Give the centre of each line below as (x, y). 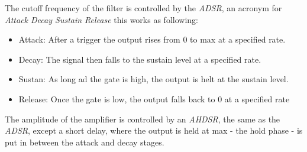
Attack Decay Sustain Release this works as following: (101, 19)
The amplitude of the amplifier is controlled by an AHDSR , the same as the (143, 119)
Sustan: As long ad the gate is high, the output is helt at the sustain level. (153, 79)
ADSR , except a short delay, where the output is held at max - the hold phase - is (154, 130)
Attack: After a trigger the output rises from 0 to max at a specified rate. (152, 39)
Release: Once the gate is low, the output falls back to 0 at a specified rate (154, 98)
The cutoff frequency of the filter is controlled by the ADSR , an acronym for (143, 8)
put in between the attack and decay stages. (85, 142)
